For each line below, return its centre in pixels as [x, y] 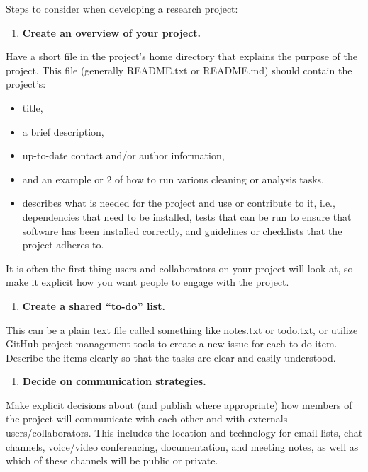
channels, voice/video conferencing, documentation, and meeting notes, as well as [182, 446]
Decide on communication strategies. [114, 381]
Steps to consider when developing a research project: [122, 8]
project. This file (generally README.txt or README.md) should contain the [179, 70]
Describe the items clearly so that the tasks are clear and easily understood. [171, 357]
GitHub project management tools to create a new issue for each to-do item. [172, 344]
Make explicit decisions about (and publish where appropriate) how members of [179, 404]
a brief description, [63, 131]
